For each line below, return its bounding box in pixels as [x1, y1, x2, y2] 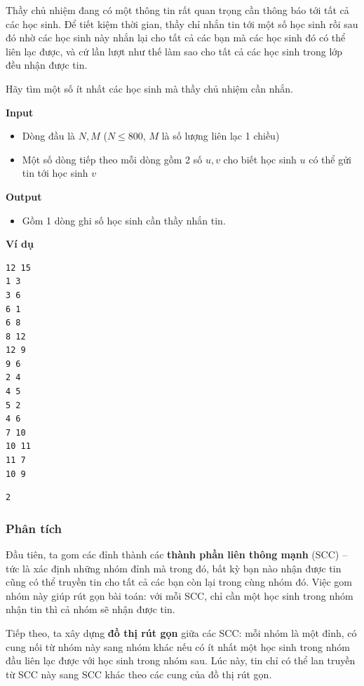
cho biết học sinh [223, 152, 297, 166]
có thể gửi [309, 152, 351, 166]
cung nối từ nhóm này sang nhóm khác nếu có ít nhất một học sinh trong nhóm [6, 639, 350, 654]
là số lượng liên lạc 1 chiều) [161, 128, 280, 143]
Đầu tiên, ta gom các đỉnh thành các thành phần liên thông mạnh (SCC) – [6, 547, 347, 562]
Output [6, 189, 42, 203]
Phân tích [6, 519, 62, 537]
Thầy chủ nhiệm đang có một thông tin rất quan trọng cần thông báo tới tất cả [6, 3, 349, 17]
